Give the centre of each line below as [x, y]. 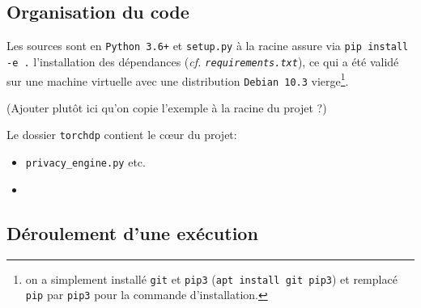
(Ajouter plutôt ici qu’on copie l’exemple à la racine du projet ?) [167, 107]
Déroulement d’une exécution [132, 232]
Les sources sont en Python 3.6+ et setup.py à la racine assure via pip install [208, 46]
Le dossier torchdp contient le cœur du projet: [122, 135]
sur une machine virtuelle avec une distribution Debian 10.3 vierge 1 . [178, 79]
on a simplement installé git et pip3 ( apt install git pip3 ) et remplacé [211, 278]
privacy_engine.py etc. [85, 162]
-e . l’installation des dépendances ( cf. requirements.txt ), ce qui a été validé [203, 61]
